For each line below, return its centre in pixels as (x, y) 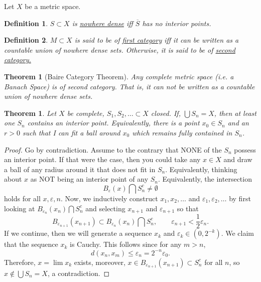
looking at (20, 208)
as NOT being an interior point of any (89, 179)
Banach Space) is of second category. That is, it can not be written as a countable (129, 86)
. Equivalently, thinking (201, 169)
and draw (238, 159)
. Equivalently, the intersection (205, 179)
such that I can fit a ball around (71, 132)
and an (238, 123)
